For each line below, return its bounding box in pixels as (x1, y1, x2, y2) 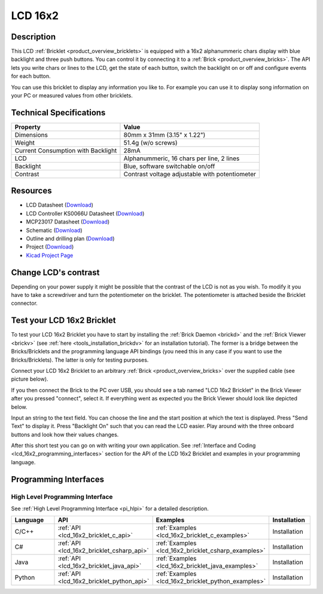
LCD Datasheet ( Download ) (26, 201, 94, 209)
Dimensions (14, 130, 48, 139)
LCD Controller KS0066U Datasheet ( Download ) (26, 210, 145, 217)
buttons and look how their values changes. (11, 431, 119, 438)
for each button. (11, 72, 51, 80)
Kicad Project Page (26, 252, 74, 259)
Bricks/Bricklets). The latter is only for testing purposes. (11, 356, 149, 363)
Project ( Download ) (26, 243, 74, 250)
